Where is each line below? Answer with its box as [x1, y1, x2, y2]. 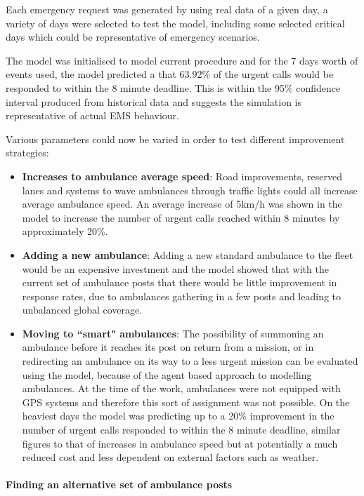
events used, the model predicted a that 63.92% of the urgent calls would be [6, 67, 334, 81]
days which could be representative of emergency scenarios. [6, 29, 260, 44]
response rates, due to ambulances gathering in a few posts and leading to [22, 288, 342, 303]
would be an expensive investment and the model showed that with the [22, 261, 329, 276]
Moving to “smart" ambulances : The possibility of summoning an [22, 326, 324, 340]
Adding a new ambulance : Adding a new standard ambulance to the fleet [22, 247, 353, 262]
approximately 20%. [22, 224, 108, 239]
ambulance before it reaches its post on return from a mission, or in [22, 340, 314, 354]
